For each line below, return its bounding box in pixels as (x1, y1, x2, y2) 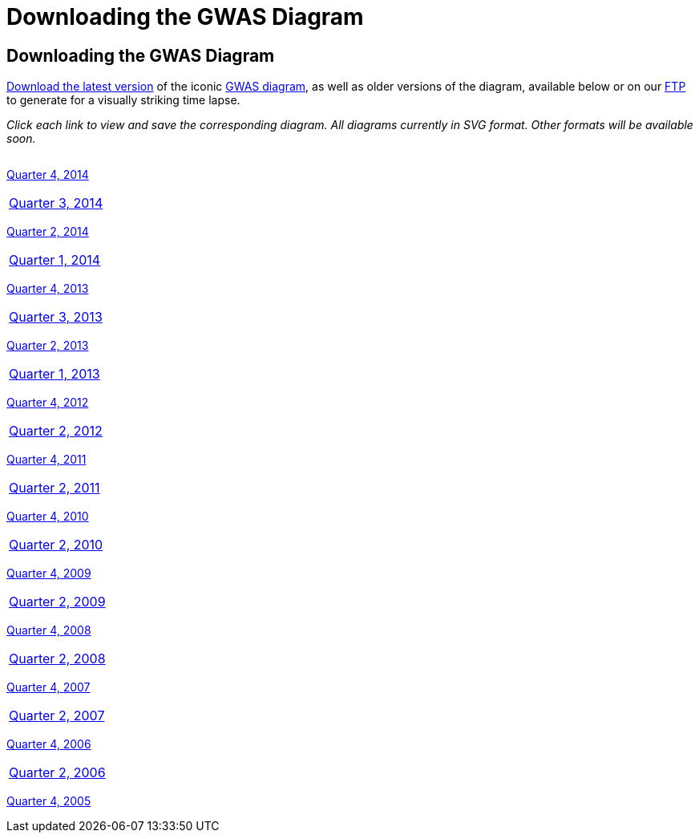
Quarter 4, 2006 (6, 737, 91, 752)
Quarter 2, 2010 (9, 537, 103, 553)
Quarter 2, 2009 (9, 594, 106, 610)
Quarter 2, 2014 (6, 225, 89, 239)
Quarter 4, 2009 (6, 566, 91, 581)
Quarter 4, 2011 (6, 452, 87, 467)
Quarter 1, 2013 (9, 366, 100, 383)
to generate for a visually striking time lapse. (6, 93, 240, 107)
